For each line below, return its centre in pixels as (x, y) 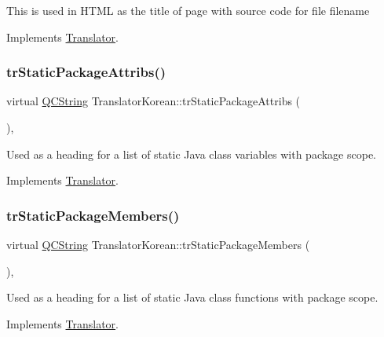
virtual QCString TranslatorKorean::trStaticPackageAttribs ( (154, 101)
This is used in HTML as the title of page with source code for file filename (188, 10)
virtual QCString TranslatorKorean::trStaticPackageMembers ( (158, 244)
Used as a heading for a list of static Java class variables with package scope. (191, 154)
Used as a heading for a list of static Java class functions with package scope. (192, 297)
